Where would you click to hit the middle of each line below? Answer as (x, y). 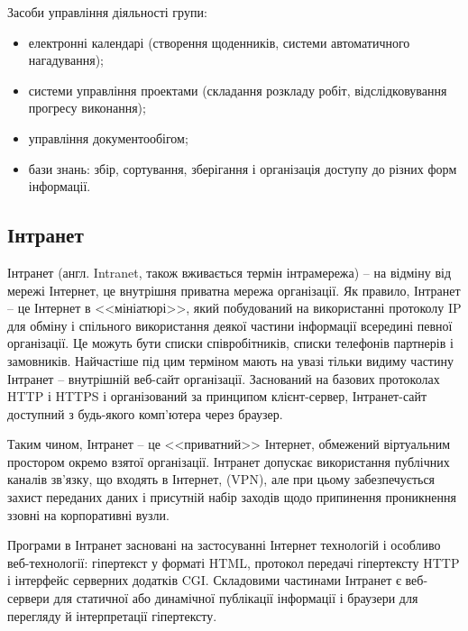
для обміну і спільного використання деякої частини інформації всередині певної (230, 325)
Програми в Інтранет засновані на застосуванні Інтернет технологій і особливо (224, 545)
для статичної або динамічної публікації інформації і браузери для (236, 598)
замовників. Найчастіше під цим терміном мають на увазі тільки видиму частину (230, 360)
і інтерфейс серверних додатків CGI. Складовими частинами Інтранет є (204, 580)
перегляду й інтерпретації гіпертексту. (112, 615)
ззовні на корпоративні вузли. (88, 514)
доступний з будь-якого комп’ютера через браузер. (145, 413)
